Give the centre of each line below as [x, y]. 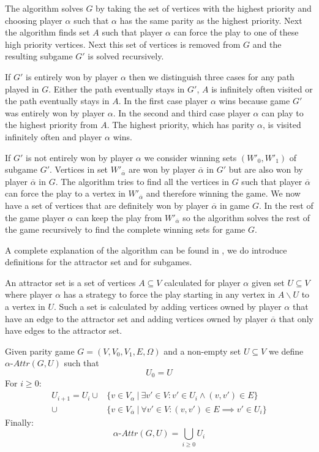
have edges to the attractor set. [64, 330]
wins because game [254, 101]
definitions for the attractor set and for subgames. [99, 262]
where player [29, 294]
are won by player [162, 169]
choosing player [34, 20]
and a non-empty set [202, 351]
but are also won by [266, 169]
